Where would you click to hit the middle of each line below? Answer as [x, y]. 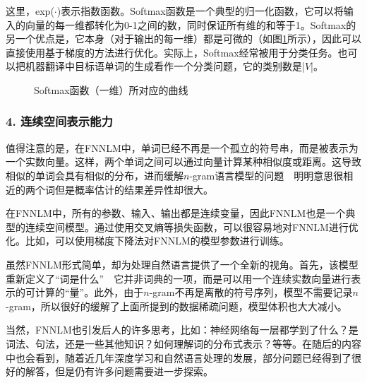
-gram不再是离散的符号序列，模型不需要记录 [251, 292]
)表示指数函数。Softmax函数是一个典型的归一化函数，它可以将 [200, 11]
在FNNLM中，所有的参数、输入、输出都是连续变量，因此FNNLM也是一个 [176, 213]
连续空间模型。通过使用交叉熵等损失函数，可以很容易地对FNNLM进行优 [192, 226]
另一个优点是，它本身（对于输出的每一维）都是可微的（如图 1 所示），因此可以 [183, 39]
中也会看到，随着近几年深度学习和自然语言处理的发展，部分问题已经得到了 [179, 357]
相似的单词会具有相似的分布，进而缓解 [95, 175]
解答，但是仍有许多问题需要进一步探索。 [119, 371]
